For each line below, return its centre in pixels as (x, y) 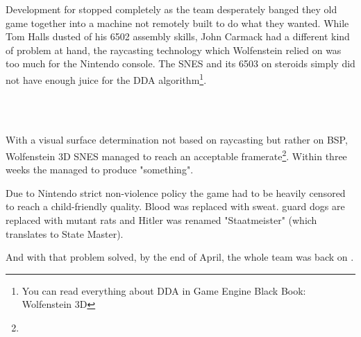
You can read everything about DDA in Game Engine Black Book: (164, 290)
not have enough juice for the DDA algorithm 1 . (106, 78)
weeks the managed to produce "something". (100, 170)
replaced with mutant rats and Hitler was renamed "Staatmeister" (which (161, 220)
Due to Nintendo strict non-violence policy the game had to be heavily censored (176, 192)
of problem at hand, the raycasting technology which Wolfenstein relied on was (174, 50)
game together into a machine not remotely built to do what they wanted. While (177, 23)
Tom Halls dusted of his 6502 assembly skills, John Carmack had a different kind (178, 36)
